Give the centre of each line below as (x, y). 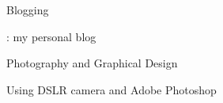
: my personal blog (51, 36)
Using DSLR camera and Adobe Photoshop (111, 89)
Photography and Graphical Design (92, 63)
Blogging (28, 10)
